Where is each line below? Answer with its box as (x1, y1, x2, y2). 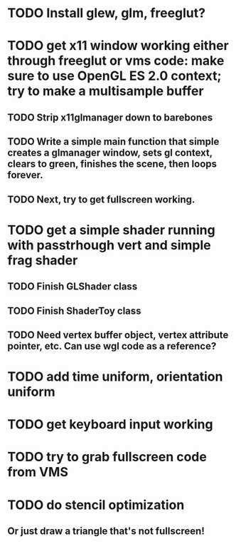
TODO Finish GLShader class (7, 280, 138, 293)
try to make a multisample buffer (7, 83, 204, 99)
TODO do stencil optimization (7, 497, 185, 513)
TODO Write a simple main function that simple (7, 135, 220, 148)
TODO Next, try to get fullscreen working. (7, 193, 195, 205)
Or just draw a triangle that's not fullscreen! (7, 525, 205, 538)
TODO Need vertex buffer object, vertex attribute (7, 329, 229, 341)
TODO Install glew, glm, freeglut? (7, 5, 206, 21)
